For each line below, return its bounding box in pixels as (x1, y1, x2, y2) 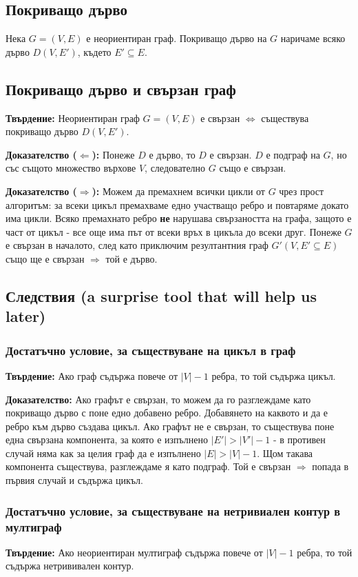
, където (77, 44, 112, 59)
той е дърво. (105, 251, 158, 265)
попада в (312, 459, 349, 474)
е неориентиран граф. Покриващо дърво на (86, 31, 267, 45)
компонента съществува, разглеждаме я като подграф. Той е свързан (6, 459, 291, 474)
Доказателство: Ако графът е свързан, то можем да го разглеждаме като (6, 392, 311, 406)
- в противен (273, 432, 326, 447)
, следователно (145, 161, 206, 175)
